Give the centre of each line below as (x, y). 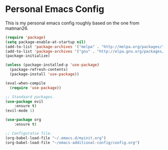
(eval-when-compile (25, 83)
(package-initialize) (28, 56)
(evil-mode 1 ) (20, 111)
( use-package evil (24, 101)
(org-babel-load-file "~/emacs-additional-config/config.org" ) (72, 143)
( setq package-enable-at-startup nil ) (45, 42)
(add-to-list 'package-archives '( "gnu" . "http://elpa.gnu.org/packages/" (86, 51)
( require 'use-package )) (35, 88)
